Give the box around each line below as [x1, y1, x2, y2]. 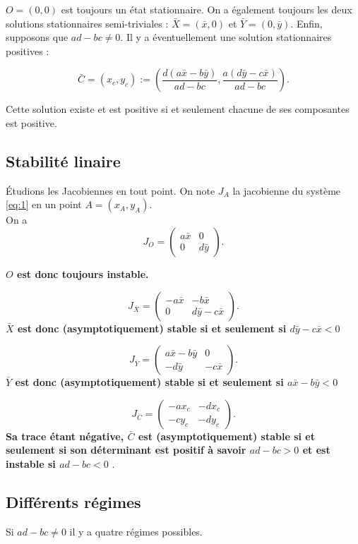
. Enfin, [290, 16, 323, 30]
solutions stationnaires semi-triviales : [6, 16, 169, 30]
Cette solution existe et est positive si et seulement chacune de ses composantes [6, 102, 350, 116]
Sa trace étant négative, [6, 428, 124, 443]
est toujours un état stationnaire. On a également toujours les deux [61, 2, 352, 16]
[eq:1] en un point [6, 197, 82, 212]
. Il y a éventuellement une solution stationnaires [120, 30, 332, 44]
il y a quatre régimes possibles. [69, 524, 203, 538]
